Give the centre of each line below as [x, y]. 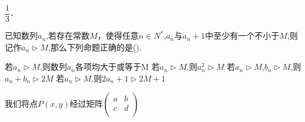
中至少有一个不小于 [242, 35]
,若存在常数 [68, 35]
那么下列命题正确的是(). [96, 47]
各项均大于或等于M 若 [117, 67]
